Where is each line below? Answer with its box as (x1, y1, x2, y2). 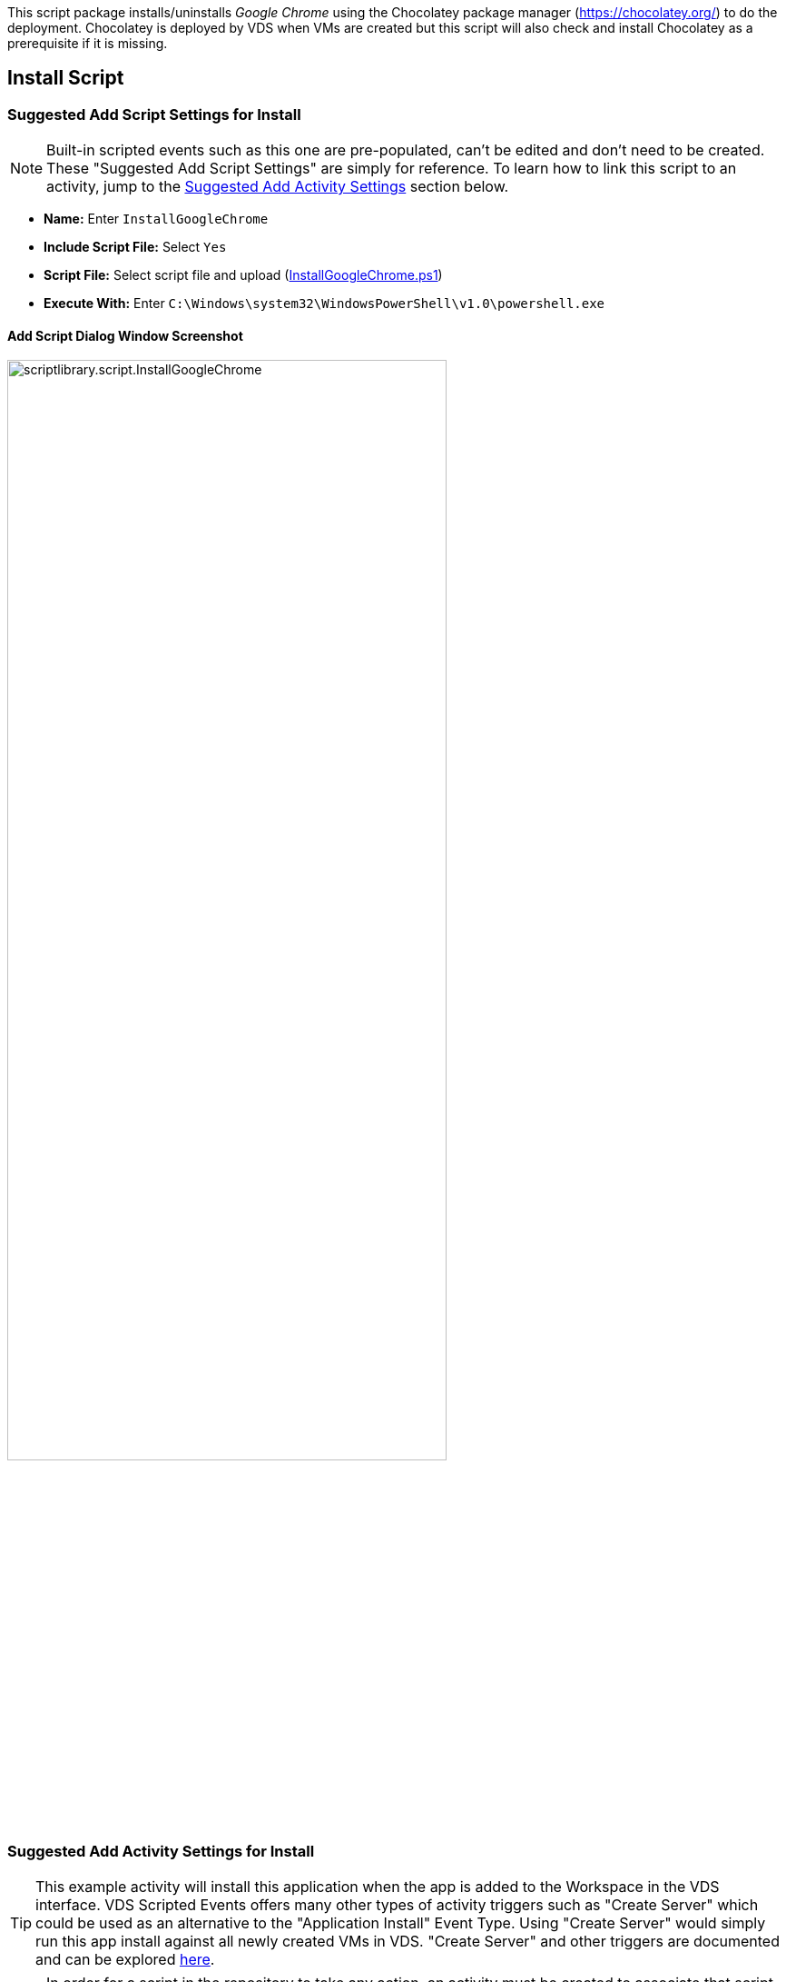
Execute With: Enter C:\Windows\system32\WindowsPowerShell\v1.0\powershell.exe (44, 295, 605, 312)
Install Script (7, 66, 124, 90)
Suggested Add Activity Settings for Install (7, 1841, 315, 1860)
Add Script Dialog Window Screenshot (7, 327, 243, 344)
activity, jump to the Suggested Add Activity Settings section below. (46, 177, 509, 196)
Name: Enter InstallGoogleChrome (44, 211, 269, 227)
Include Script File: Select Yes (44, 239, 227, 255)
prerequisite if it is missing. (7, 35, 168, 51)
